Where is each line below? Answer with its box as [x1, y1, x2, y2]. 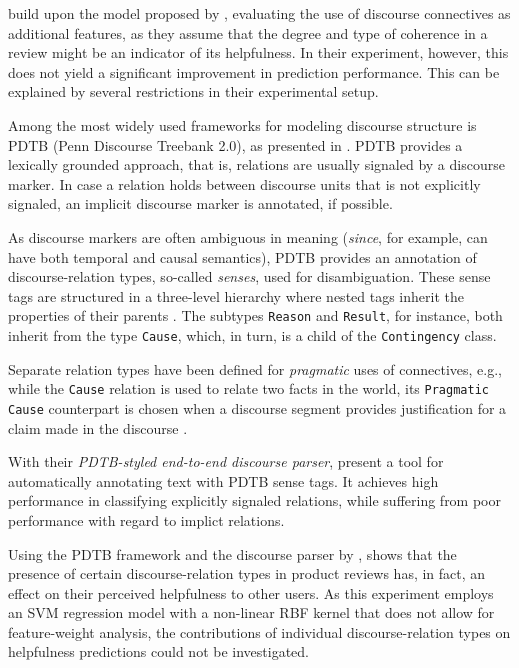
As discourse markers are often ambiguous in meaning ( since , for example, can [8, 226, 488, 247]
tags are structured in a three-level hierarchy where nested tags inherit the [8, 285, 464, 306]
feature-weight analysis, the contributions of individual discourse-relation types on [8, 621, 511, 642]
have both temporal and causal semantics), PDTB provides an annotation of [8, 246, 477, 267]
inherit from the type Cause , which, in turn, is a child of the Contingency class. [8, 324, 497, 345]
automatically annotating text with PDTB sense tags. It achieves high [8, 470, 439, 491]
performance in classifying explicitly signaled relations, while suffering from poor [8, 490, 501, 511]
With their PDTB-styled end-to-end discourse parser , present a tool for [8, 451, 444, 472]
